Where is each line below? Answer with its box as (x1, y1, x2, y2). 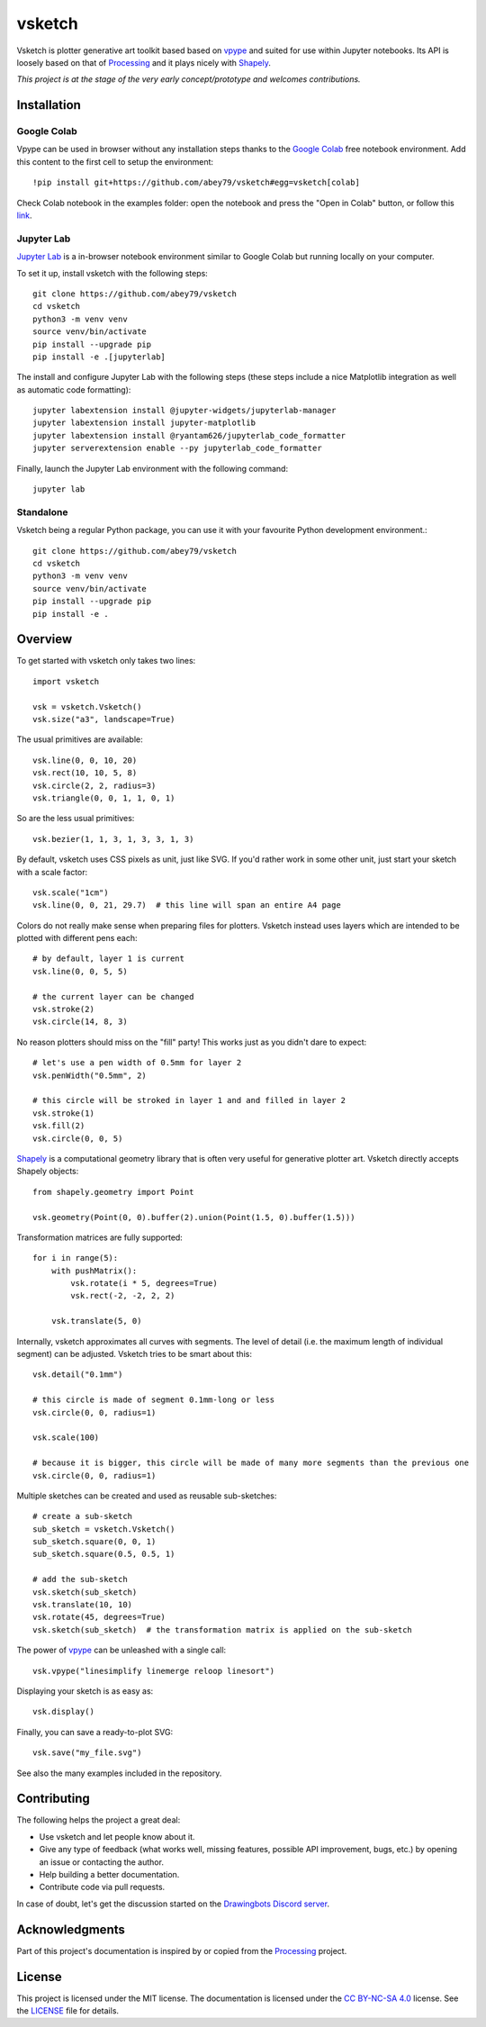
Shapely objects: (16, 1166, 79, 1177)
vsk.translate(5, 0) (50, 1316, 142, 1326)
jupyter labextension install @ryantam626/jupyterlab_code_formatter (32, 430, 346, 440)
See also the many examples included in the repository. (16, 1768, 222, 1778)
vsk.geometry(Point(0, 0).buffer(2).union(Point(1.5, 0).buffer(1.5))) (32, 1212, 355, 1222)
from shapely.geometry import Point (32, 1187, 194, 1197)
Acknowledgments (16, 1922, 126, 1937)
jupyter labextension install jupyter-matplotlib (32, 418, 256, 428)
